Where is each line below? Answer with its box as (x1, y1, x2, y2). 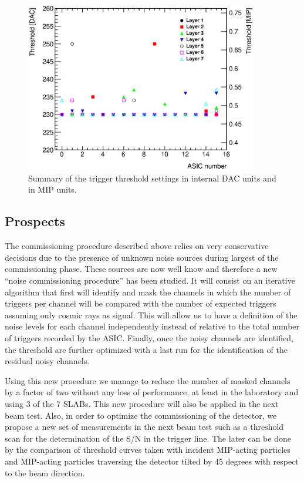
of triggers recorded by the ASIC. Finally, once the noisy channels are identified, (5, 331, 293, 344)
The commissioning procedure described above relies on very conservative (5, 240, 269, 252)
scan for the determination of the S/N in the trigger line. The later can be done (5, 432, 291, 444)
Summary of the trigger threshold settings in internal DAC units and (28, 171, 276, 184)
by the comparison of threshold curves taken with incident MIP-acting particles (5, 443, 291, 456)
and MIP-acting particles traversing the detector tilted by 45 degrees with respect (5, 455, 299, 467)
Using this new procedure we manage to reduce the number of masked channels (5, 374, 291, 386)
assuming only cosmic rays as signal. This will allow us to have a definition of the (5, 308, 298, 321)
